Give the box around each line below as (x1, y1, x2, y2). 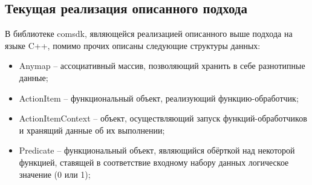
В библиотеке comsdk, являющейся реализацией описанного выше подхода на (5, 27, 293, 40)
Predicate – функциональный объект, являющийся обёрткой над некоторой (19, 144, 295, 157)
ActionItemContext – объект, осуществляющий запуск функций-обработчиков (19, 112, 307, 125)
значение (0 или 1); (19, 167, 91, 180)
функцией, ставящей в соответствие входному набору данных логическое (19, 155, 289, 168)
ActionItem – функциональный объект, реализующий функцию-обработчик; (19, 91, 299, 104)
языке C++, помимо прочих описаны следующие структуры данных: (5, 39, 261, 51)
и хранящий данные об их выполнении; (19, 123, 165, 136)
